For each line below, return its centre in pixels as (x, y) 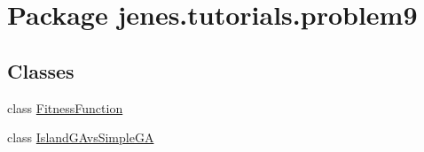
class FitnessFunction (65, 107)
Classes (41, 70)
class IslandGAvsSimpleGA (81, 137)
